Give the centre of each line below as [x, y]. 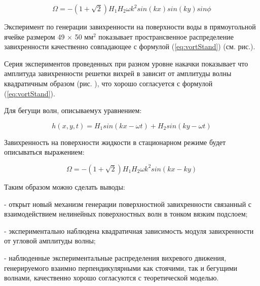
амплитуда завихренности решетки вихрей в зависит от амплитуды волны [118, 73]
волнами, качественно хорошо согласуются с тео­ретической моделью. [112, 278]
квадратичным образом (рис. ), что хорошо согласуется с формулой [108, 83]
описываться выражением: [44, 152]
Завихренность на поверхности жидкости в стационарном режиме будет [115, 142]
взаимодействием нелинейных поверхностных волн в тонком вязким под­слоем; [126, 214]
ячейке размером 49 [34, 36]
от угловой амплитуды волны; [50, 241]
